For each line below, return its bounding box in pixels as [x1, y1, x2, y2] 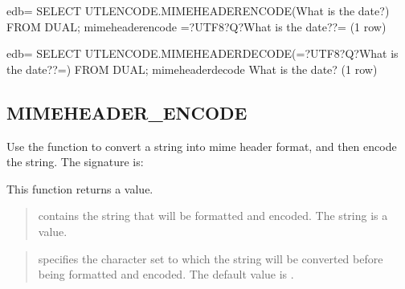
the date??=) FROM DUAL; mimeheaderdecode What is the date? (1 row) [6, 60, 378, 77]
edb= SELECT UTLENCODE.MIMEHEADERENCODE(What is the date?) [6, 2, 390, 18]
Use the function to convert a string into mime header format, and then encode [6, 137, 397, 154]
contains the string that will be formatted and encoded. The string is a [38, 207, 388, 224]
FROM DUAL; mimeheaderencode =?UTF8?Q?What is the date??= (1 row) [6, 18, 387, 35]
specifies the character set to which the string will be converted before [38, 250, 383, 267]
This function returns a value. [6, 180, 153, 197]
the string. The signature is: [6, 153, 144, 170]
